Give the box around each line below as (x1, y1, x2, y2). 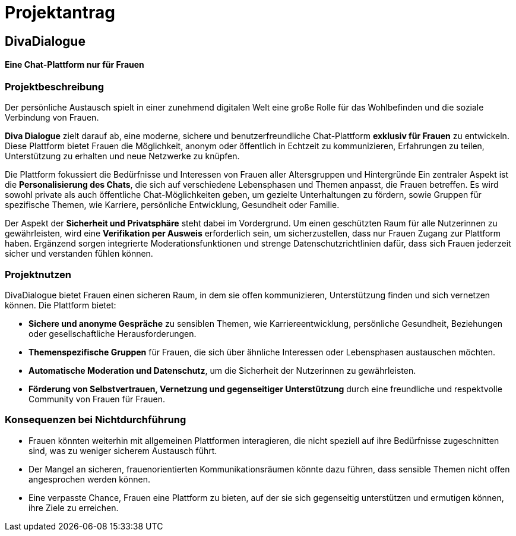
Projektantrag (5, 2, 115, 23)
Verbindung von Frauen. (5, 112, 99, 123)
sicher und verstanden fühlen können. (5, 248, 153, 259)
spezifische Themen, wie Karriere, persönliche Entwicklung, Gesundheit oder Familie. (5, 200, 340, 210)
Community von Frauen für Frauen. (29, 394, 165, 405)
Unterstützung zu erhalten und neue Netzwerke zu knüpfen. (5, 151, 240, 162)
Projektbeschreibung (5, 80, 105, 93)
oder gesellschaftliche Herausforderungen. (29, 329, 197, 339)
